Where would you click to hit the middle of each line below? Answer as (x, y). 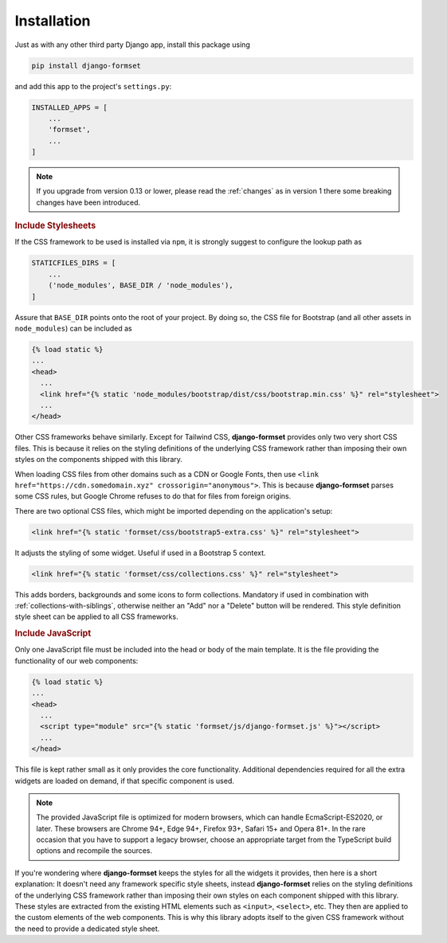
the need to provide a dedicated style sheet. (87, 929)
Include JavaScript (53, 633)
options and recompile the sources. (94, 851)
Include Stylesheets (55, 225)
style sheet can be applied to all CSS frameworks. (96, 616)
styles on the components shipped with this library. (99, 460)
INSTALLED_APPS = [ (69, 107)
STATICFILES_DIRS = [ (74, 263)
